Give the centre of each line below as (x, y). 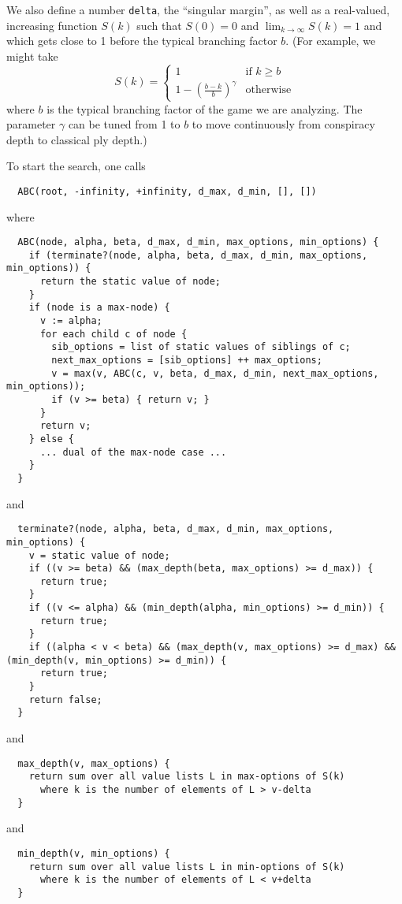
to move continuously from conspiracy (283, 124)
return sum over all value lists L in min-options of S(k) (187, 867)
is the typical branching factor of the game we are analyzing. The (205, 108)
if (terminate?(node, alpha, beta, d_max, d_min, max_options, (198, 255)
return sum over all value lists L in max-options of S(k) (187, 777)
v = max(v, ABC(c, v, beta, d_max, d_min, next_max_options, (215, 373)
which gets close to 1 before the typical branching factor (142, 41)
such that (159, 25)
